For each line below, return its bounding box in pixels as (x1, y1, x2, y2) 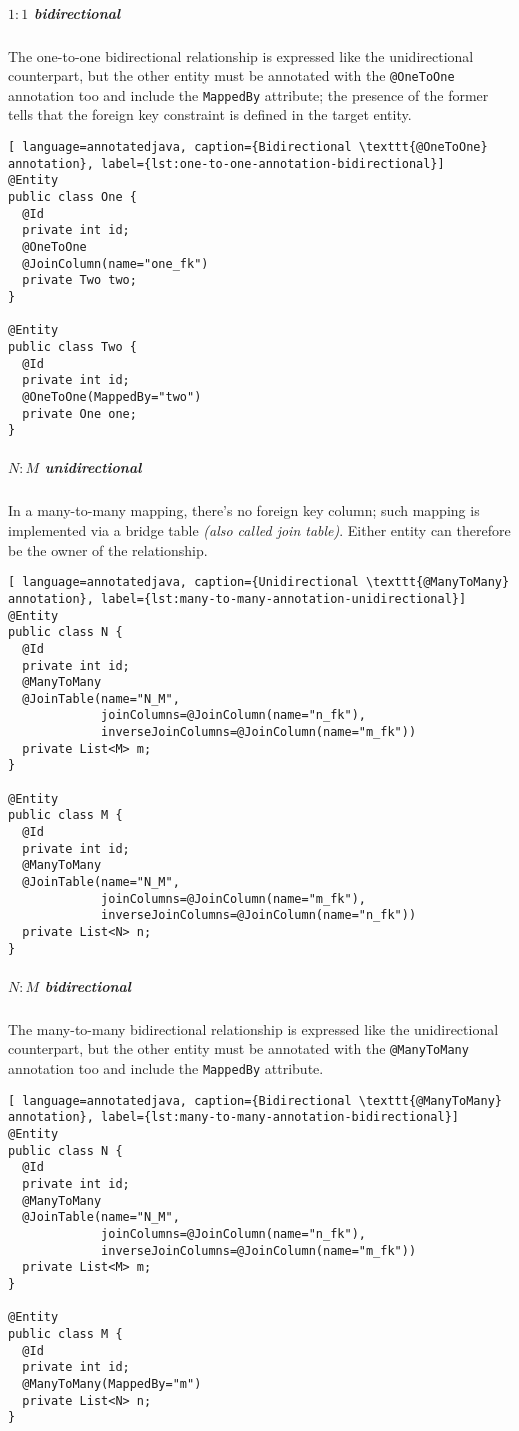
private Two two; (22, 273, 137, 288)
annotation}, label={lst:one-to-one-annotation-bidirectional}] (8, 156, 445, 171)
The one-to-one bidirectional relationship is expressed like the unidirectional (8, 45, 474, 66)
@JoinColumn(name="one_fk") (22, 256, 209, 271)
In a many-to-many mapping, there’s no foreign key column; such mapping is (8, 500, 480, 521)
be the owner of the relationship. (8, 539, 208, 560)
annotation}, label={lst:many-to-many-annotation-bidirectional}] (8, 1110, 460, 1125)
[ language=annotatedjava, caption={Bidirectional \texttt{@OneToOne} (8, 140, 488, 155)
